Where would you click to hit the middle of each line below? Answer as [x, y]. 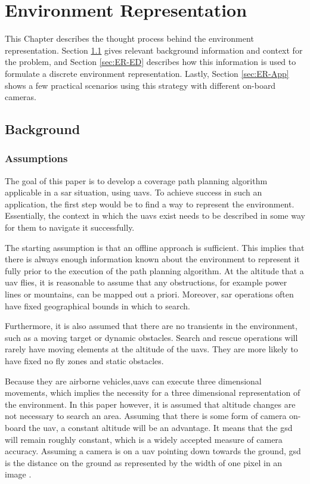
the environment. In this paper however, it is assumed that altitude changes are [150, 404]
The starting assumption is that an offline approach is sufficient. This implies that [155, 247]
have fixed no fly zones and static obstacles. [84, 361]
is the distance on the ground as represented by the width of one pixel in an [144, 462]
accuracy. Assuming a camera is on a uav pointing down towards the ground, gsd [153, 451]
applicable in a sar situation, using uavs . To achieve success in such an [134, 192]
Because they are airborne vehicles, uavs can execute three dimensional [133, 381]
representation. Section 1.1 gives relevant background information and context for [154, 50]
